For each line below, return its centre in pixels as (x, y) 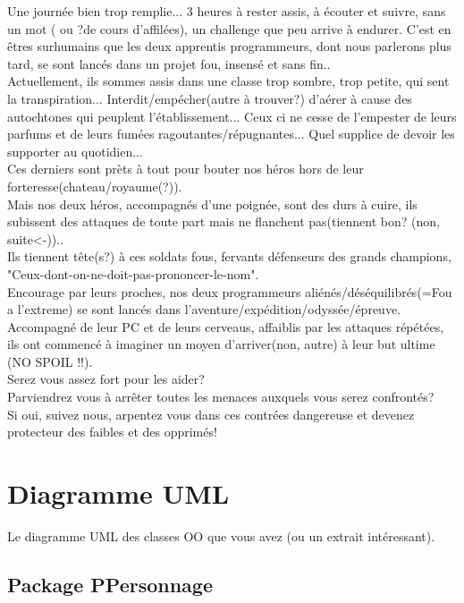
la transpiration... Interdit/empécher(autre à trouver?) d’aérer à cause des (210, 98)
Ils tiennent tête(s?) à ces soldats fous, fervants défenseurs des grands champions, (229, 256)
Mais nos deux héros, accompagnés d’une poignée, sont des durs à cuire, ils (212, 204)
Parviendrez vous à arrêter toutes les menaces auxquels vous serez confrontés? (221, 397)
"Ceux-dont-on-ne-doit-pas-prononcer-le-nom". (133, 273)
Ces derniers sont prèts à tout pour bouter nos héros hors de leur (186, 169)
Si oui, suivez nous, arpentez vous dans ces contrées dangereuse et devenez (211, 414)
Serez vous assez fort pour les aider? (106, 379)
